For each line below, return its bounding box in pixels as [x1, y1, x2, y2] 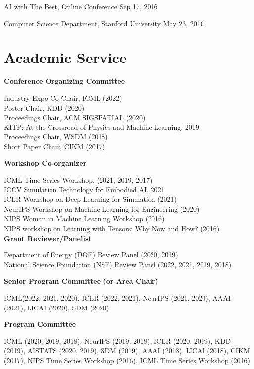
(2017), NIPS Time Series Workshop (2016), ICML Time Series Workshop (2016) [4, 355, 251, 365]
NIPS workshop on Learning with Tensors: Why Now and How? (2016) [4, 223, 220, 234]
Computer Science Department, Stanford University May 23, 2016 [4, 18, 204, 28]
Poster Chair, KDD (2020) [4, 102, 85, 113]
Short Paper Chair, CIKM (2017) [4, 141, 105, 151]
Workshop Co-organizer [4, 158, 87, 168]
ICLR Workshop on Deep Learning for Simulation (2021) [4, 194, 177, 204]
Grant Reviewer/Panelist [4, 233, 92, 243]
